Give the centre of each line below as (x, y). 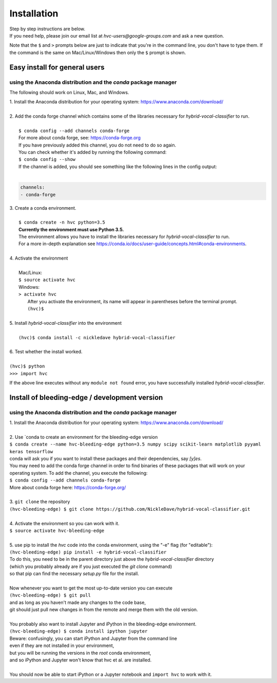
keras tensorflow (31, 451)
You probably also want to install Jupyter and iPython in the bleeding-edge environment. (103, 624)
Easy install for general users (57, 67)
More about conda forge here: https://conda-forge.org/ (68, 487)
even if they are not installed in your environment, (62, 645)
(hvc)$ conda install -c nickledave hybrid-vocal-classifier (97, 337)
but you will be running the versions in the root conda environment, (80, 653)
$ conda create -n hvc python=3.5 (62, 223)
